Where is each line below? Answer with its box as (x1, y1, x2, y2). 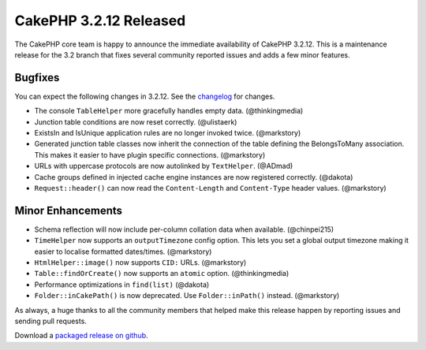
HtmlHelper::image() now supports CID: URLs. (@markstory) (34, 258, 247, 267)
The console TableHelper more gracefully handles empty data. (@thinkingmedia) (34, 106, 304, 116)
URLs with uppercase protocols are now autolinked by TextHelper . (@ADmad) (34, 162, 293, 171)
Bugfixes (14, 71, 60, 84)
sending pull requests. (14, 316, 87, 326)
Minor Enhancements (14, 203, 122, 217)
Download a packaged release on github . (14, 331, 149, 341)
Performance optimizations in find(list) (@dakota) (34, 280, 210, 289)
